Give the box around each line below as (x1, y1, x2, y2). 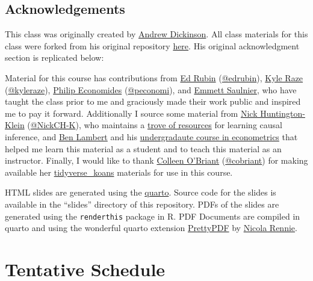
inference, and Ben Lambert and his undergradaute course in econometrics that (5, 130, 298, 143)
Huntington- (260, 107, 305, 119)
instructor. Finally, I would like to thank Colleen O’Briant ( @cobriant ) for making (5, 154, 308, 167)
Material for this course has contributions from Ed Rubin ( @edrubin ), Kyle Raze (5, 71, 303, 84)
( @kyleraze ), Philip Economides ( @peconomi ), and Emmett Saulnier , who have (5, 83, 297, 96)
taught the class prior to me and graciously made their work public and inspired (5, 95, 301, 108)
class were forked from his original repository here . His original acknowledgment (5, 39, 300, 52)
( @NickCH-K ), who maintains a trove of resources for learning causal (27, 119, 282, 131)
